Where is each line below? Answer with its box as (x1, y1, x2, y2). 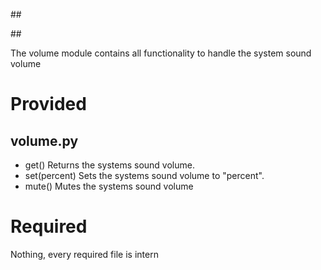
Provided (10, 93, 87, 116)
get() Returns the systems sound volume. (24, 159, 195, 171)
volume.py (10, 132, 79, 149)
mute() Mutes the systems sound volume (24, 180, 194, 192)
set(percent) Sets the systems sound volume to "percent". (24, 170, 265, 181)
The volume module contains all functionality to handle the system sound (10, 47, 312, 59)
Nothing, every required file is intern (10, 248, 159, 260)
